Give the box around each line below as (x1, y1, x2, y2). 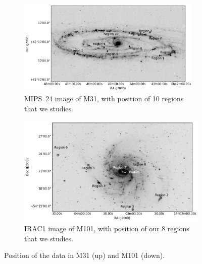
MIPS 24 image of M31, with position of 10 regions (24, 93, 184, 104)
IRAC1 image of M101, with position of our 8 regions (24, 223, 189, 234)
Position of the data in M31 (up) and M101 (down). (4, 250, 165, 260)
